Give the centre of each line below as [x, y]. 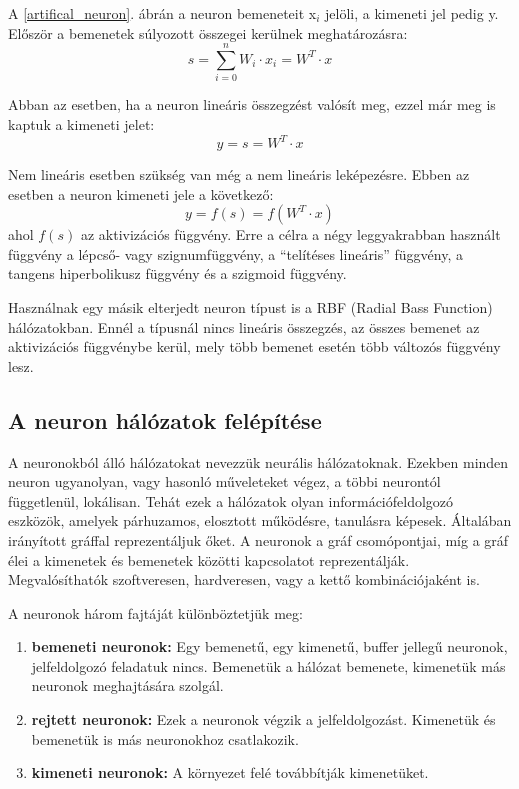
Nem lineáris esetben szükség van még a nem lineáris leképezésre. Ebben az [239, 174]
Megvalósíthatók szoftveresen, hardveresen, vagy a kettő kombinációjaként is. [244, 579]
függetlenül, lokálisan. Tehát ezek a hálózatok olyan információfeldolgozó [231, 500]
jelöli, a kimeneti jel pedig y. [412, 13]
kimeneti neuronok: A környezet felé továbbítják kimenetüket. [230, 772]
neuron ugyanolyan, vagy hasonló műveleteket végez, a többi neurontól [224, 481]
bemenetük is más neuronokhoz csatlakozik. [165, 738]
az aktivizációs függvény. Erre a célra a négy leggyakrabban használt [290, 234]
